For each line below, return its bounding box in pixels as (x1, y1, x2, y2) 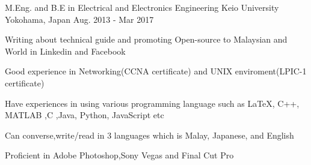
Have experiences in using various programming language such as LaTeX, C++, (5, 97, 300, 109)
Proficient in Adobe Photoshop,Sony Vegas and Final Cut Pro (5, 149, 234, 161)
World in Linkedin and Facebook (5, 44, 126, 57)
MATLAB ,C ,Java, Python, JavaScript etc (5, 109, 164, 121)
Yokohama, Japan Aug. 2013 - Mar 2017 (5, 13, 154, 25)
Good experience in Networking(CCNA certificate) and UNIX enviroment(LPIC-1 (5, 65, 307, 77)
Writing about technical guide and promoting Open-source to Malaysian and (5, 33, 288, 46)
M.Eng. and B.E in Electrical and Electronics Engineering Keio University (5, 1, 279, 13)
